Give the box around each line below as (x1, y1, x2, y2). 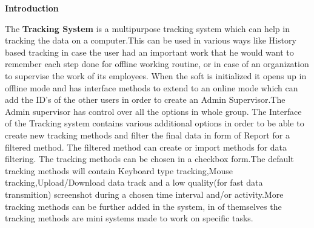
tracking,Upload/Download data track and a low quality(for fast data (5, 176, 263, 189)
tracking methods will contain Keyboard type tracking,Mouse (5, 164, 233, 177)
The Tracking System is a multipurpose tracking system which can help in (5, 22, 290, 34)
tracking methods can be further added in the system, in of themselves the (5, 200, 282, 212)
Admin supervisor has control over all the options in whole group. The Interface (5, 105, 302, 117)
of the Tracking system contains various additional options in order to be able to (5, 117, 304, 129)
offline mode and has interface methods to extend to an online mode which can (5, 81, 298, 94)
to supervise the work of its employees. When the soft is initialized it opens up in (5, 69, 307, 82)
